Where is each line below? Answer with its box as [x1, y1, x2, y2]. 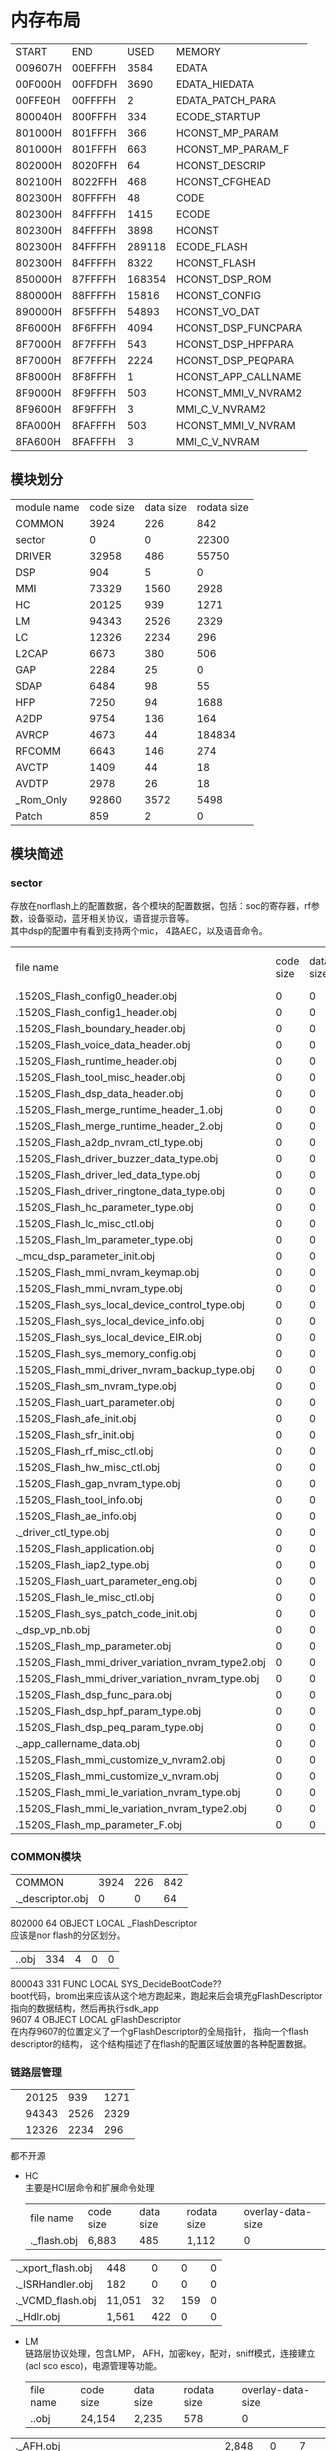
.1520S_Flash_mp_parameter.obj [15, 1639, 172, 1653]
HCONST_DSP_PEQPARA [175, 353, 295, 367]
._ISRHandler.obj [15, 2277, 93, 2291]
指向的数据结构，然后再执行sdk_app [10, 2002, 160, 2014]
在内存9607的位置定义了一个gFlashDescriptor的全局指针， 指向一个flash [10, 2025, 309, 2037]
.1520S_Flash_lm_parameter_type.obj [15, 1233, 193, 1247]
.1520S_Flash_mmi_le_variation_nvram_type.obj [15, 1786, 241, 1800]
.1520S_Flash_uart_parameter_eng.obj [15, 1574, 198, 1588]
